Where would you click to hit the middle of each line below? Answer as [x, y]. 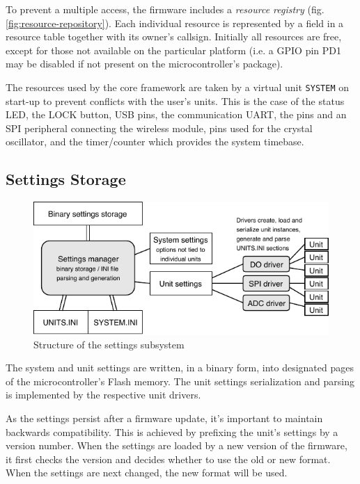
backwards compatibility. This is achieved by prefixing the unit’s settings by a [172, 431]
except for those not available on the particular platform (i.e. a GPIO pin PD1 [174, 50]
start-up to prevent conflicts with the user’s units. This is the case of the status [175, 100]
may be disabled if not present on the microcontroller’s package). [144, 64]
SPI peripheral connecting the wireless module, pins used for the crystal [159, 128]
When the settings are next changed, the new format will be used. [147, 473]
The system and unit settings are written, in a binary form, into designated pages [180, 368]
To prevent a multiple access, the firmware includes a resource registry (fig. [165, 9]
